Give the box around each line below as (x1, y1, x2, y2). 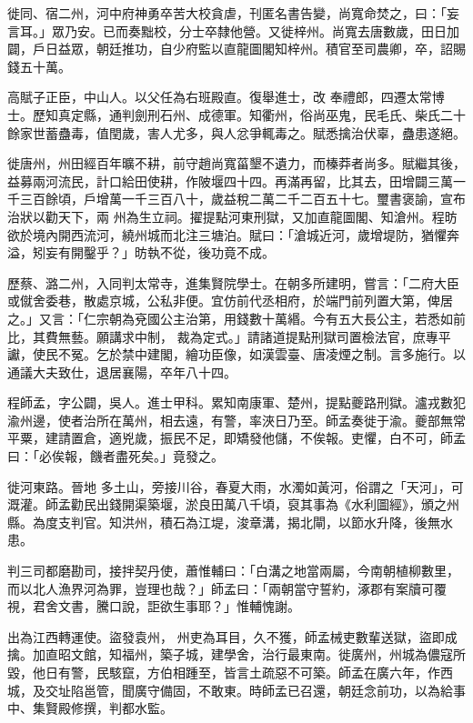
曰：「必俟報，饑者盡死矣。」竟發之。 (7, 447, 224, 466)
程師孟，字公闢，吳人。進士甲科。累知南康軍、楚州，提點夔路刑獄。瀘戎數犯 (7, 393, 466, 412)
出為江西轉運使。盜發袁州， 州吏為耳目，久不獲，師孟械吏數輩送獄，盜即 (7, 627, 445, 646)
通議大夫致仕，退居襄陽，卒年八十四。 (7, 362, 236, 381)
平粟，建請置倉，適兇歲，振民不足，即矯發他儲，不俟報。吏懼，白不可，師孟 (7, 428, 466, 447)
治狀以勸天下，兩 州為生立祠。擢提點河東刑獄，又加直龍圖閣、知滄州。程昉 (7, 206, 458, 226)
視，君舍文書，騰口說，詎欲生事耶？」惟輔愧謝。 (7, 597, 300, 616)
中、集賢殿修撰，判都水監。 (7, 698, 173, 718)
